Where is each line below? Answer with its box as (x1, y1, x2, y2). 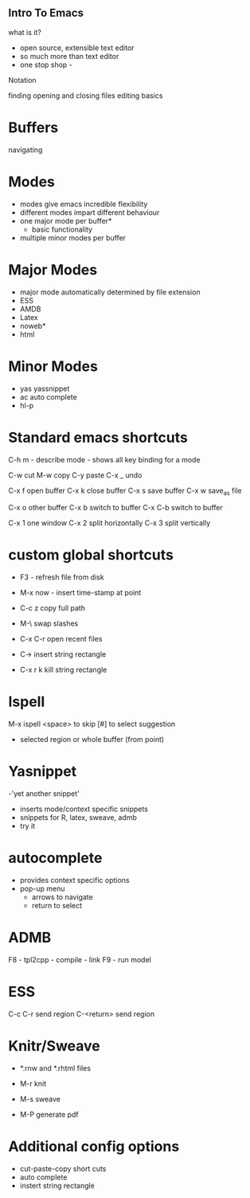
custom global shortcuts (8, 546, 174, 564)
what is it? (8, 27, 41, 37)
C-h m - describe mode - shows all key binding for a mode (8, 455, 201, 464)
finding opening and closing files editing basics (8, 91, 163, 100)
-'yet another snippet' (8, 789, 80, 798)
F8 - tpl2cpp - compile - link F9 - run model (8, 954, 151, 964)
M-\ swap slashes (19, 619, 79, 628)
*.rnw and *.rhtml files (19, 1063, 92, 1073)
